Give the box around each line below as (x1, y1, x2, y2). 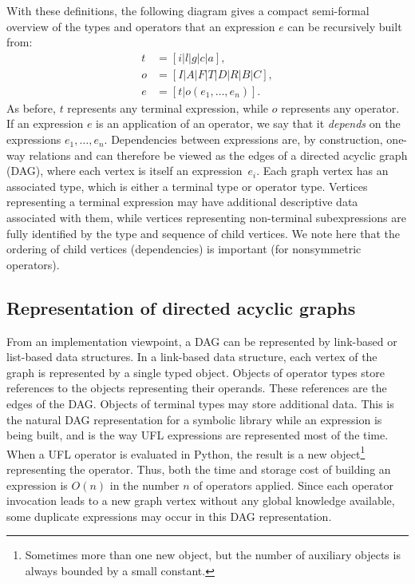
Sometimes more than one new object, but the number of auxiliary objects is (25, 546, 401, 563)
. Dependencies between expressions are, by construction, (104, 131, 383, 148)
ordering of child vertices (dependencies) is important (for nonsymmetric (6, 240, 362, 257)
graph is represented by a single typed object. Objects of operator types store (6, 364, 385, 380)
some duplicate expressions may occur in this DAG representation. (6, 507, 332, 524)
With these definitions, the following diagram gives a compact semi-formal (6, 2, 370, 18)
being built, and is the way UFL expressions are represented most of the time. (6, 427, 389, 443)
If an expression (6, 115, 84, 132)
